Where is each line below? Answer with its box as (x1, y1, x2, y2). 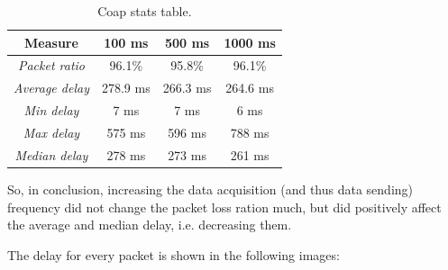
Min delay (23, 101, 79, 120)
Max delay (23, 122, 80, 141)
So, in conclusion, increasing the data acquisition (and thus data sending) (7, 179, 414, 198)
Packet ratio (17, 56, 86, 75)
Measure (24, 32, 78, 51)
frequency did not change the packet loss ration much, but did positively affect (7, 197, 442, 216)
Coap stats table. (97, 2, 192, 20)
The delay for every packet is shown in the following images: (7, 245, 340, 264)
